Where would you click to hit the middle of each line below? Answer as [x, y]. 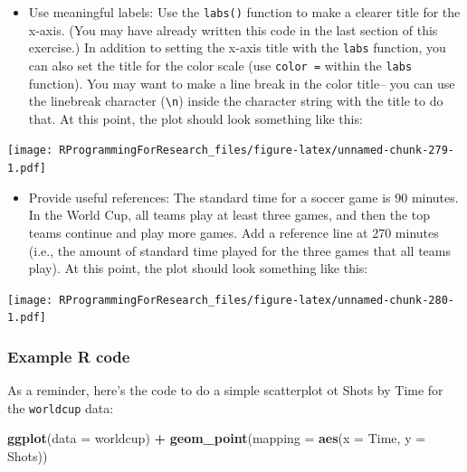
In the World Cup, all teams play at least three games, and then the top [229, 215]
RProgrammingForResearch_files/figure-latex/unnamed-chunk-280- [257, 300]
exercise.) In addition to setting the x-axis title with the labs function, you [237, 47]
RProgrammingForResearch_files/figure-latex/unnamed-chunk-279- [257, 151]
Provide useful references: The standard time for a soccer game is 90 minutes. [243, 197]
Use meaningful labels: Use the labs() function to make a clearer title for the [244, 12]
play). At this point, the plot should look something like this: [198, 268]
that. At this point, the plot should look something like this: [195, 118]
